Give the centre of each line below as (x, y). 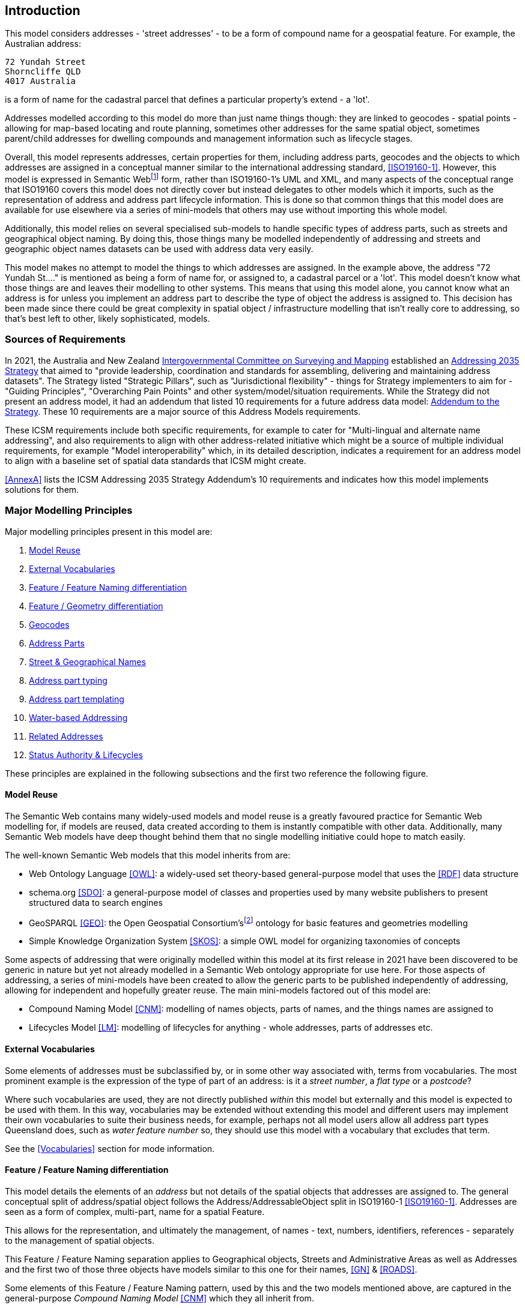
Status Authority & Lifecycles (86, 755)
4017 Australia (41, 81)
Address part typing (68, 680)
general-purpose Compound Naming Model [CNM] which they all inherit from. (159, 1298)
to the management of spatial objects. (80, 1240)
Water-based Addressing (78, 717)
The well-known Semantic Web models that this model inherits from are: (148, 855)
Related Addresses (66, 736)
